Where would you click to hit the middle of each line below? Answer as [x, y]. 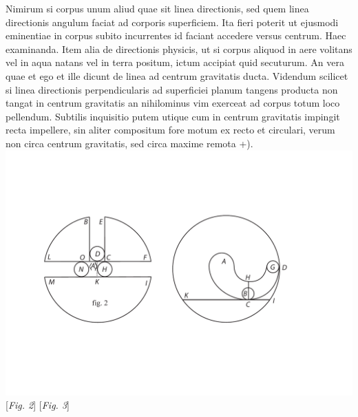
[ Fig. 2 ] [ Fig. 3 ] [38, 405]
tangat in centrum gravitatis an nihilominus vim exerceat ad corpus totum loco [173, 103]
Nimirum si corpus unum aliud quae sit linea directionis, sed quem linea [157, 8]
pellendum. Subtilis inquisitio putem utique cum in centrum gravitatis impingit [173, 116]
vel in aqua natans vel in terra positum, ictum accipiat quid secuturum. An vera [175, 62]
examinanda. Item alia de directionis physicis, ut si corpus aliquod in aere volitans [179, 49]
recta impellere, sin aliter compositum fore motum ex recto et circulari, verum [170, 130]
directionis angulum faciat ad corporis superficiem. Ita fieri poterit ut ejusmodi [172, 22]
